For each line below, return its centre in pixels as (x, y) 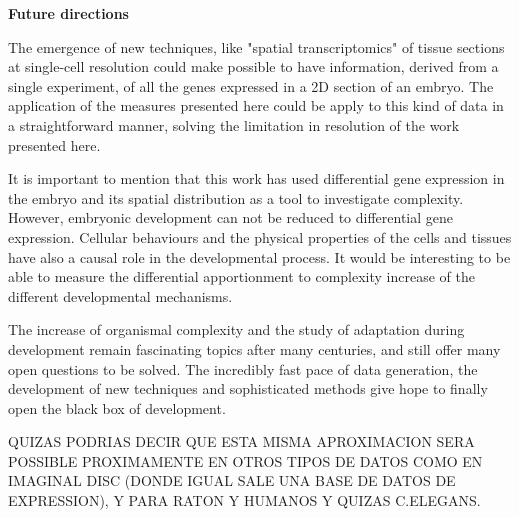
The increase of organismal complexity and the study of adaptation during (236, 329)
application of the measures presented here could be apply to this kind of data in (256, 105)
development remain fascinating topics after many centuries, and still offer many (254, 348)
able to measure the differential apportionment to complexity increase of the (241, 276)
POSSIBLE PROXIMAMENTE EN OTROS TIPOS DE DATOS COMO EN (245, 460)
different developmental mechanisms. (120, 295)
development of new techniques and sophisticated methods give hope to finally (248, 388)
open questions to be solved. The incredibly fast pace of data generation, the (243, 368)
